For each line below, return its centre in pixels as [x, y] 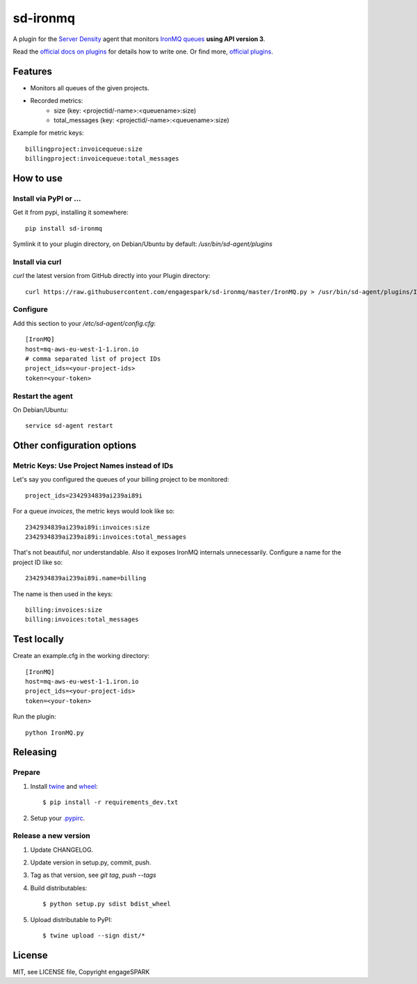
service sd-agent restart [69, 426]
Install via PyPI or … [47, 198]
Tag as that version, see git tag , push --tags [93, 875]
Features [32, 71]
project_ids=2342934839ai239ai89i [84, 495]
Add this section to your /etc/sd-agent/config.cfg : [84, 323]
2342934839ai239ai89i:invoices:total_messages [106, 537]
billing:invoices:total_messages [82, 620]
